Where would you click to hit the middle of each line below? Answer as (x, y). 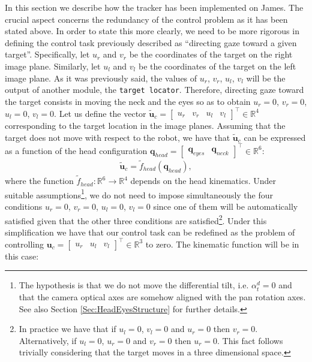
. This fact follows (250, 340)
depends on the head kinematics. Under (203, 181)
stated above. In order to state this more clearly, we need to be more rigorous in (152, 31)
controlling (25, 244)
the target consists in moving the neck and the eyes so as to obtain (128, 101)
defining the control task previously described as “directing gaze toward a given (151, 42)
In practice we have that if (67, 329)
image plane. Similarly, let (53, 66)
